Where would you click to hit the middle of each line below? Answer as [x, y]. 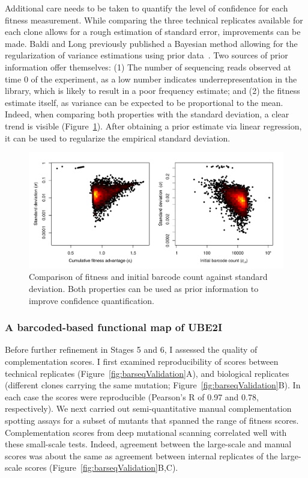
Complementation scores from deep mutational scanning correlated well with [146, 432]
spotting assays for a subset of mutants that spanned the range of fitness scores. [152, 420]
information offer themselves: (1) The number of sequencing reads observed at [148, 67]
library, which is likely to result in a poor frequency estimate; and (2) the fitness [152, 91]
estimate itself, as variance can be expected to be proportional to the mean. [144, 102]
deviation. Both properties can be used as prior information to [144, 289]
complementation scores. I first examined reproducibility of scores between [142, 362]
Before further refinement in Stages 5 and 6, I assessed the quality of [131, 349]
